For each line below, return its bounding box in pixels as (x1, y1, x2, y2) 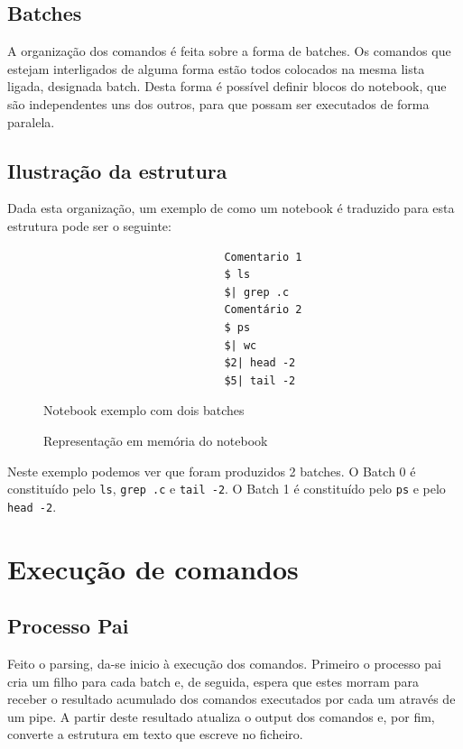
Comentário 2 (224, 303, 302, 317)
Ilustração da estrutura (7, 156, 227, 184)
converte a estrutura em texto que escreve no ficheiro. (7, 725, 303, 744)
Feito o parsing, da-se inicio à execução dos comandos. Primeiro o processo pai (7, 653, 441, 672)
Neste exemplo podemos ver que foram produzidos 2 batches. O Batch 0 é (7, 461, 416, 480)
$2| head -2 (224, 356, 296, 370)
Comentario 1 (224, 250, 302, 264)
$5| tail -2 (224, 374, 296, 387)
